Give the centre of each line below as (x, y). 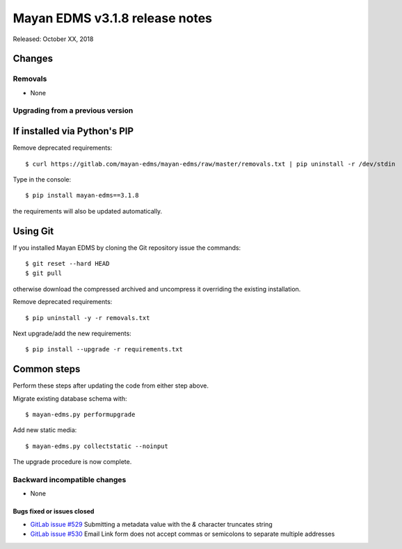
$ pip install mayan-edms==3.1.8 (82, 196)
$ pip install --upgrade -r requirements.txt (104, 349)
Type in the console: (42, 179)
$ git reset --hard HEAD (67, 264)
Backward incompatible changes (70, 480)
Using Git (33, 231)
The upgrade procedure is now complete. (72, 462)
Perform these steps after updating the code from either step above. (111, 385)
